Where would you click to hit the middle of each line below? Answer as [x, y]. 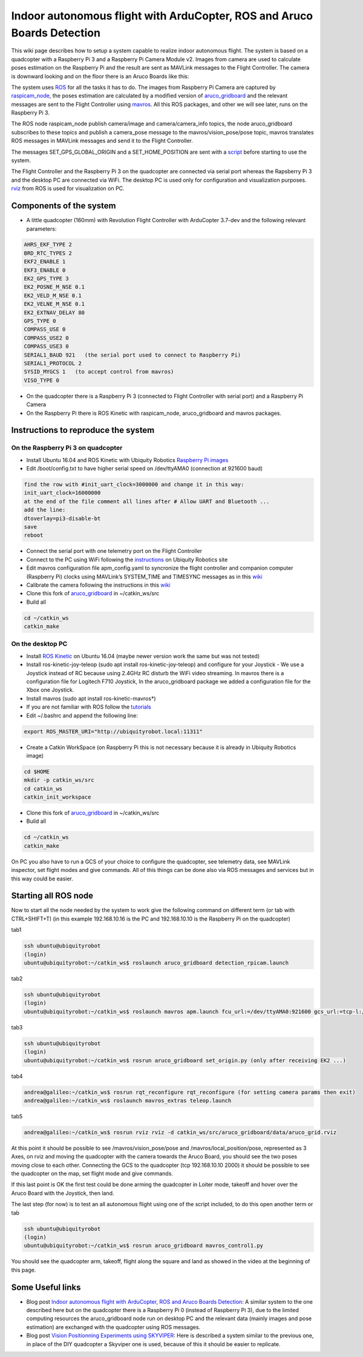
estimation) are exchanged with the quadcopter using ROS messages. [113, 1327]
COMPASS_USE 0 [45, 329]
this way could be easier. [42, 879]
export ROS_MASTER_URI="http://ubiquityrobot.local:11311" [113, 731]
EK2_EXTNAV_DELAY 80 [54, 312]
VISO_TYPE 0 [42, 380]
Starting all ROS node [52, 896]
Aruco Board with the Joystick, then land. [63, 1193]
